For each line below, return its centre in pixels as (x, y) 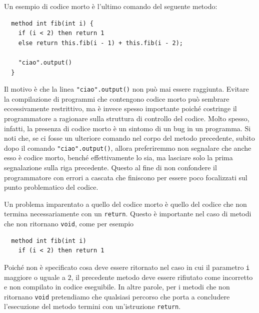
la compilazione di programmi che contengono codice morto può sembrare (117, 98)
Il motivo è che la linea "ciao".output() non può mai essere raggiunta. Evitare (126, 89)
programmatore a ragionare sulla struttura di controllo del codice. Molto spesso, (127, 118)
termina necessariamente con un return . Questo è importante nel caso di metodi (128, 214)
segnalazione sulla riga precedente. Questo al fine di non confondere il (110, 168)
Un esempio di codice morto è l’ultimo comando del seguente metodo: (111, 6)
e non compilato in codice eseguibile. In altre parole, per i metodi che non (117, 287)
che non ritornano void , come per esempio (69, 224)
